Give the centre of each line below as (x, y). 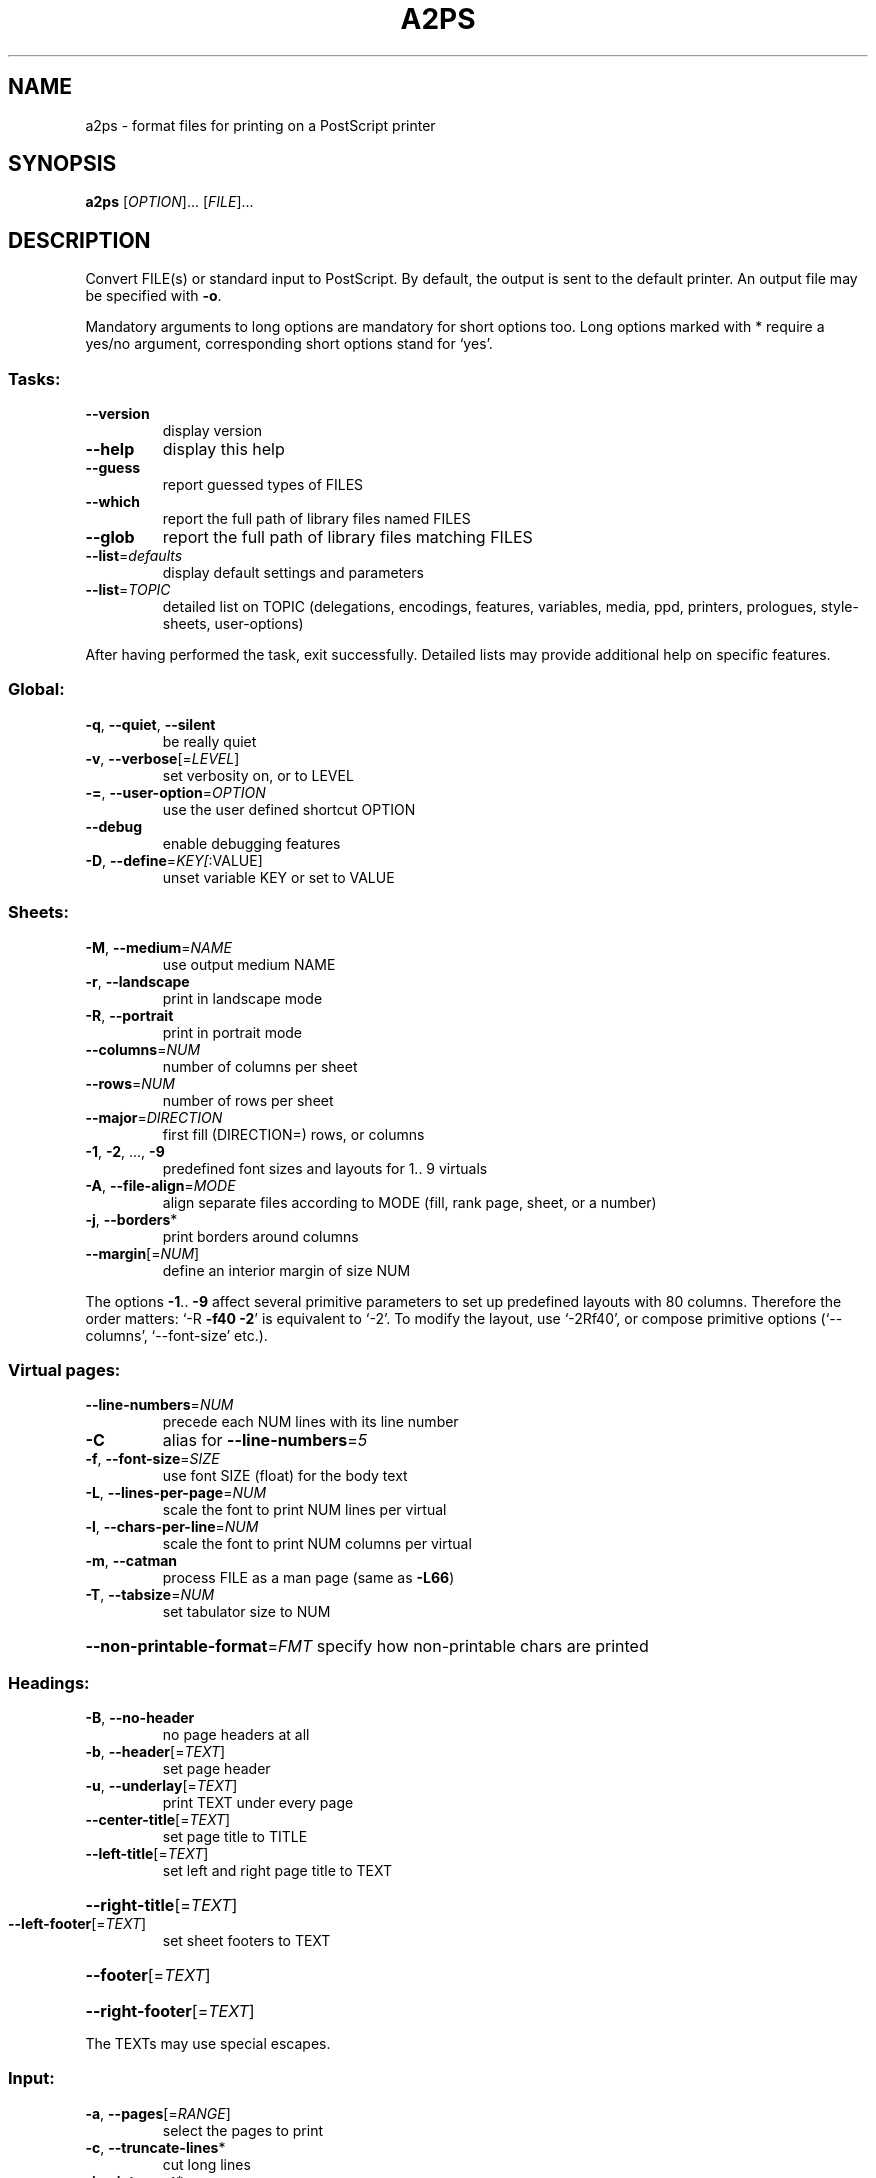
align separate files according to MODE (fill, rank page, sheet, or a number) (409, 1202)
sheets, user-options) (233, 624)
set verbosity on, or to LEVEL (258, 775)
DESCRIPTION (79, 240)
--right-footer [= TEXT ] (170, 2011)
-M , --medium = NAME (158, 947)
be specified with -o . (153, 296)
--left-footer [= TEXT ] (77, 1924)
